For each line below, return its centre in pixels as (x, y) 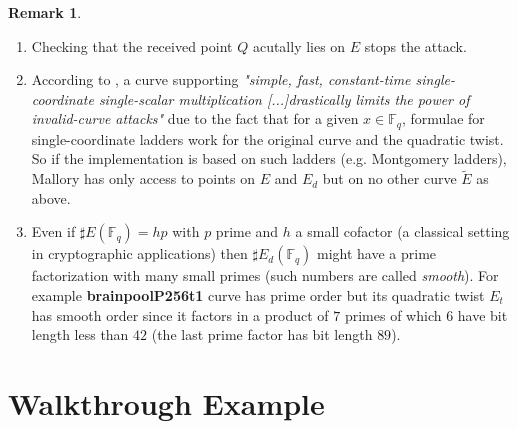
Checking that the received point (132, 45)
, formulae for (443, 118)
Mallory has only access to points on (143, 178)
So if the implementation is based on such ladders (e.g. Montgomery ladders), (269, 158)
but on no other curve (389, 178)
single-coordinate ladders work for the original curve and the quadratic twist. (267, 138)
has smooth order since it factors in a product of (180, 314)
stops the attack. (415, 45)
